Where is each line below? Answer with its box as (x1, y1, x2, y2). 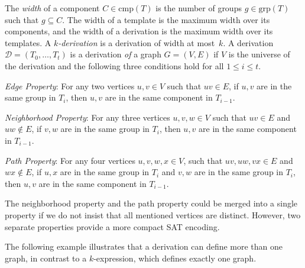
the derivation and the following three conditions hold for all (5, 59, 224, 72)
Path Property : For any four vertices (5, 154, 135, 166)
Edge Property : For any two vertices (5, 79, 135, 92)
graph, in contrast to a (5, 251, 87, 264)
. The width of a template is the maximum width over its (62, 13, 270, 25)
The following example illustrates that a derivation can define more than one (5, 240, 283, 253)
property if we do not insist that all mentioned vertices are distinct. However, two (5, 208, 301, 221)
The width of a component (5, 2, 100, 14)
